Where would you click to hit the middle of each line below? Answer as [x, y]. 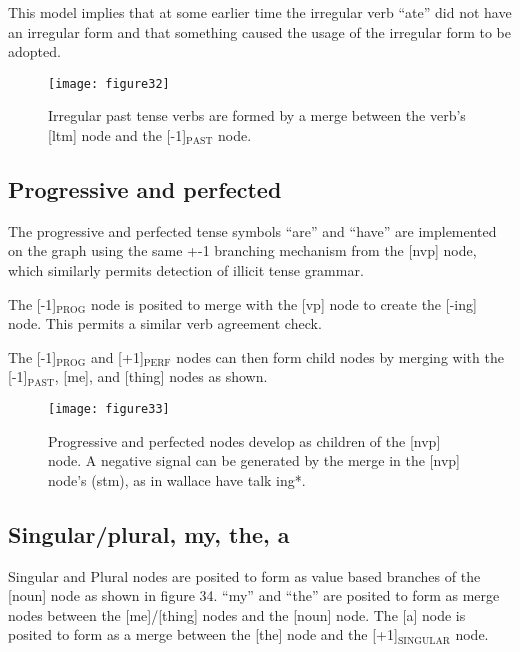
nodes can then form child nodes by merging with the [340, 356]
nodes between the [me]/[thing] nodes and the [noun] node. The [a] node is [237, 614]
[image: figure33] [109, 408]
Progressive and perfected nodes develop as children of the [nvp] [244, 440]
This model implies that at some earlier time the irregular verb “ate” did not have [260, 12]
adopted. [34, 51]
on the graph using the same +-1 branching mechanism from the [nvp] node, [242, 250]
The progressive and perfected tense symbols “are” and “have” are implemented [252, 230]
